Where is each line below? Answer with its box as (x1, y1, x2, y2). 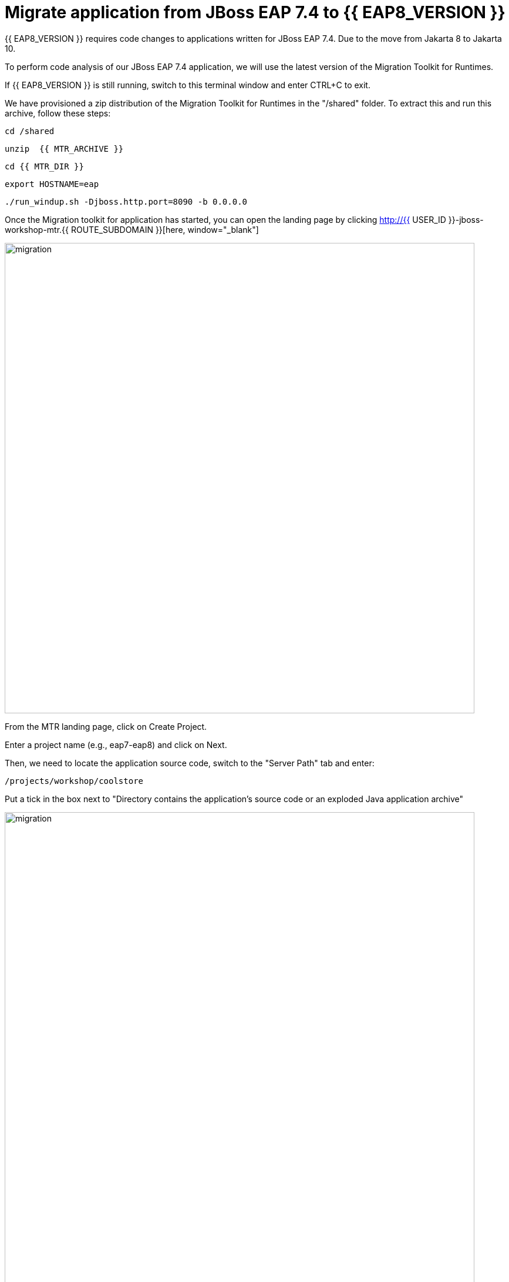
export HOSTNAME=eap (5, 179, 99, 189)
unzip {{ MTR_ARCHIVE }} (5, 143, 124, 153)
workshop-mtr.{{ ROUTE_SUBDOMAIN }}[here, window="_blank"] (5, 224, 259, 235)
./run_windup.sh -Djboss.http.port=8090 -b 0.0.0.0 (5, 196, 248, 206)
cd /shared (5, 126, 55, 136)
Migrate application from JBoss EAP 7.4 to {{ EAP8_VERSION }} (5, 2, 505, 22)
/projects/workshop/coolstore (5, 776, 144, 786)
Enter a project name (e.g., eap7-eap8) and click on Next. (5, 739, 227, 750)
